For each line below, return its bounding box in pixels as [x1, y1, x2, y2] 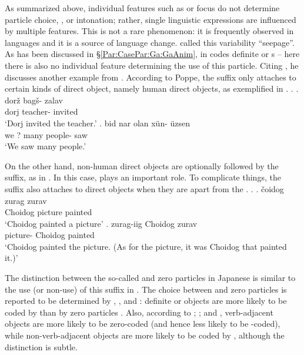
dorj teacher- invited [5, 105, 78, 118]
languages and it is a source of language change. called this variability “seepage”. [5, 36, 295, 48]
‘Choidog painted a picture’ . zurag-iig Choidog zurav [5, 217, 198, 229]
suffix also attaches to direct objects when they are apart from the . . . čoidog [5, 182, 284, 195]
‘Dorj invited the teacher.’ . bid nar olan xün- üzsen [5, 116, 191, 129]
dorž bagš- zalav [5, 93, 63, 106]
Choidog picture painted [5, 206, 92, 218]
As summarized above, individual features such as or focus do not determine [5, 2, 280, 14]
